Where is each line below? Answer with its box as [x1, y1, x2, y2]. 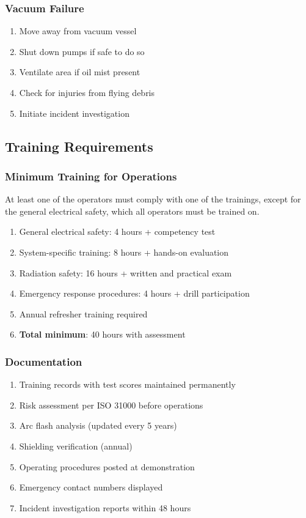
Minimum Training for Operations [5, 168, 177, 183]
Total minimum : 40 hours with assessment [19, 328, 186, 341]
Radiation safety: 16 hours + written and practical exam [19, 266, 232, 279]
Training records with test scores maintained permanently [19, 378, 236, 391]
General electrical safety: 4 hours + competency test [19, 225, 216, 238]
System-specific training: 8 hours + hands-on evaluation [19, 245, 229, 258]
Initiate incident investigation [19, 106, 129, 119]
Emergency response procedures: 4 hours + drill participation [19, 287, 250, 300]
